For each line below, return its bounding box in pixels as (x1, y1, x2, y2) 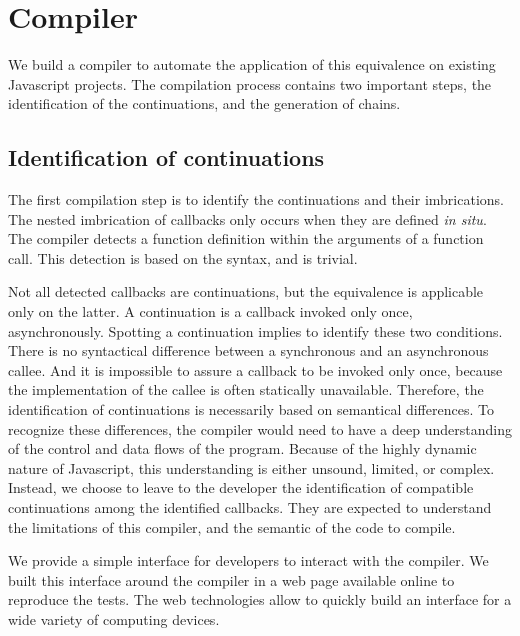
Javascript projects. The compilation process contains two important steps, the (8, 73, 492, 94)
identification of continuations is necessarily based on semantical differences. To (8, 399, 494, 420)
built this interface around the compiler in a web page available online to (8, 569, 455, 590)
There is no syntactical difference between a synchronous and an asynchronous (8, 340, 489, 361)
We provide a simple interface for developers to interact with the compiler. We (8, 550, 489, 571)
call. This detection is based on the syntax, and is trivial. (8, 247, 358, 268)
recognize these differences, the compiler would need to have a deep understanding (8, 418, 512, 439)
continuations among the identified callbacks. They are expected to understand (8, 497, 492, 518)
